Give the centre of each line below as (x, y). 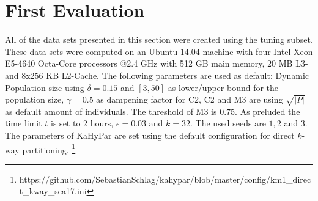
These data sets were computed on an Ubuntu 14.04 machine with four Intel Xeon (159, 51)
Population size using (45, 87)
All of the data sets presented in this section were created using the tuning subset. (159, 39)
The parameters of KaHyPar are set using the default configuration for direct (150, 135)
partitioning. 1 (49, 148)
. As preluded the (268, 111)
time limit (24, 123)
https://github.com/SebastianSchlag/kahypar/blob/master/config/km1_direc (165, 179)
